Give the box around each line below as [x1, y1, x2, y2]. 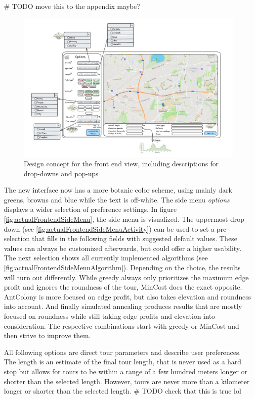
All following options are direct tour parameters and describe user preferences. [4, 347, 241, 357]
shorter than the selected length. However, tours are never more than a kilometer [4, 376, 250, 386]
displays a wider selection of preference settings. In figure [4, 204, 177, 214]
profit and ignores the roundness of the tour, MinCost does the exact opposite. [4, 282, 242, 292]
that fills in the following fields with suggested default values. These [32, 233, 237, 244]
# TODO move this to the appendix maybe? [4, 1, 140, 11]
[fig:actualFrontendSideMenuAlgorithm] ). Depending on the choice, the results [4, 262, 241, 273]
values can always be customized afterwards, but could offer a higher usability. [4, 243, 242, 253]
